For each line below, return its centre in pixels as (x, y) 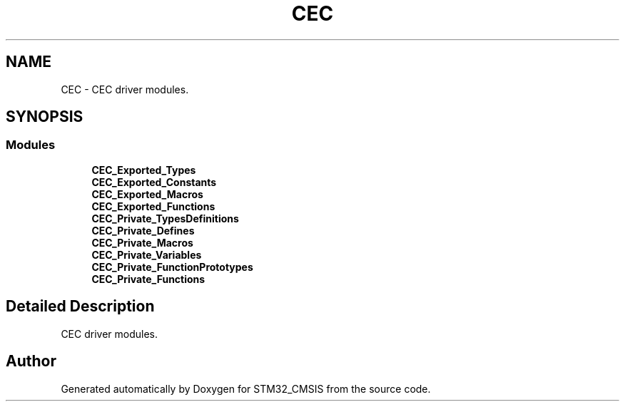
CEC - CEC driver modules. (125, 89)
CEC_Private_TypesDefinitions (165, 218)
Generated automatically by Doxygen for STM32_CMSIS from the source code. (246, 388)
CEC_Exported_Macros (147, 194)
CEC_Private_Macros (142, 242)
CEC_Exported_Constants (154, 182)
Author (31, 361)
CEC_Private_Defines (143, 230)
